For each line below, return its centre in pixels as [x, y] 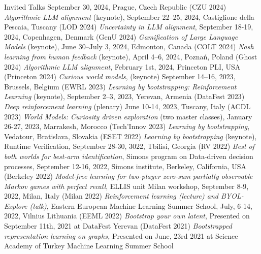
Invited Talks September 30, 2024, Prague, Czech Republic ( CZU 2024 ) [115, 7]
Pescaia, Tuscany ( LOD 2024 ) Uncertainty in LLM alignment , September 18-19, [129, 27]
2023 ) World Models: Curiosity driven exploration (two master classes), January [128, 116]
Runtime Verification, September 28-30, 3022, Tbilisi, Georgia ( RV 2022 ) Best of [129, 146]
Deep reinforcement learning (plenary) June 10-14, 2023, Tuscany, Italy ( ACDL [127, 106]
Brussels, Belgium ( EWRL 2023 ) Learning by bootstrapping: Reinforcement [120, 86]
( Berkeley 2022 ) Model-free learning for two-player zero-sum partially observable [128, 176]
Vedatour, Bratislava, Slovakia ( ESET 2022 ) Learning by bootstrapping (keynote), [130, 136]
